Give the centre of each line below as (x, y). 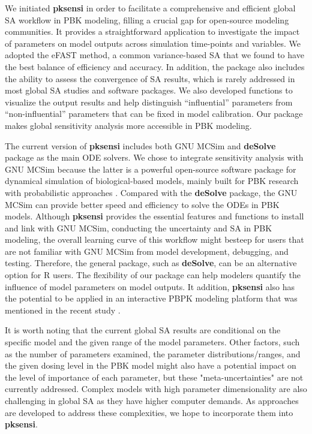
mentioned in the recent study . (63, 310)
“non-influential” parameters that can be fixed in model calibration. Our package (154, 114)
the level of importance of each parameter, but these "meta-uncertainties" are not (154, 377)
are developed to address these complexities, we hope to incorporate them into (149, 412)
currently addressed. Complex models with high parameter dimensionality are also (156, 389)
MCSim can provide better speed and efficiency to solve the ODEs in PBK (142, 204)
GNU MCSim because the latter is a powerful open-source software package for (151, 169)
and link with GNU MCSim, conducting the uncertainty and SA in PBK (139, 227)
